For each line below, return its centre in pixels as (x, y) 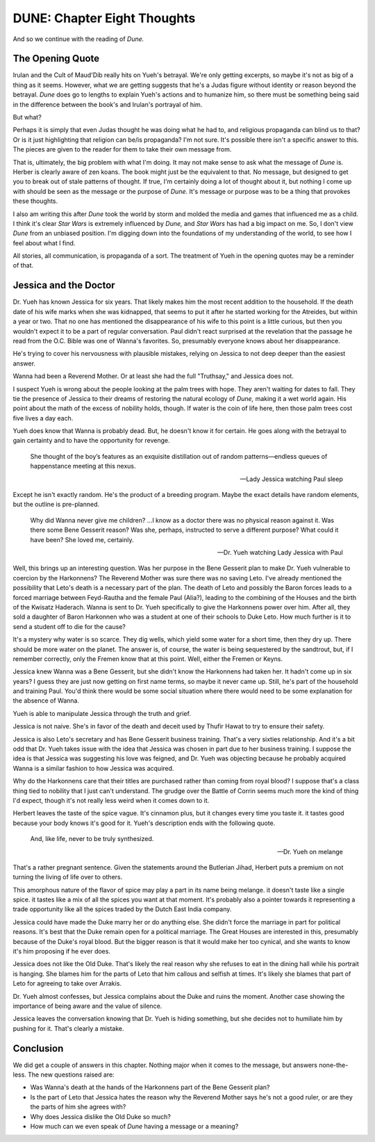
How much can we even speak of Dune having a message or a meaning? (134, 1127)
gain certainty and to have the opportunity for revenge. (91, 441)
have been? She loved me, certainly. (82, 539)
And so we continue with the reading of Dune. (78, 39)
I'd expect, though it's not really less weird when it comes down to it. (111, 800)
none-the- (333, 1065)
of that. (23, 266)
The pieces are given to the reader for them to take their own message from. (122, 149)
